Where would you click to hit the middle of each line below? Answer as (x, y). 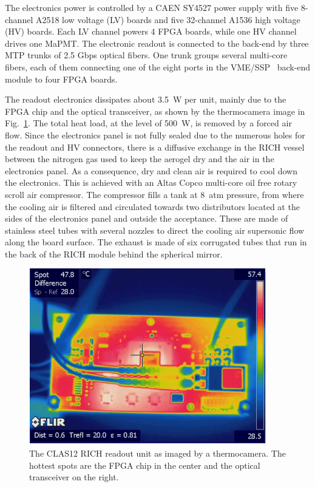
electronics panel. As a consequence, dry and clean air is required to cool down (151, 170)
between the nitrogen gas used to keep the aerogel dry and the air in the (140, 159)
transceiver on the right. (74, 477)
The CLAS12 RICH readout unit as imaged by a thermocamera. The (157, 453)
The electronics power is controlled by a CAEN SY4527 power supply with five (152, 7)
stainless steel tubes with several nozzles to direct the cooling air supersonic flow (155, 230)
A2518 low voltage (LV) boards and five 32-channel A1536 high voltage (168, 19)
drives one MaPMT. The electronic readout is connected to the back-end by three (157, 43)
